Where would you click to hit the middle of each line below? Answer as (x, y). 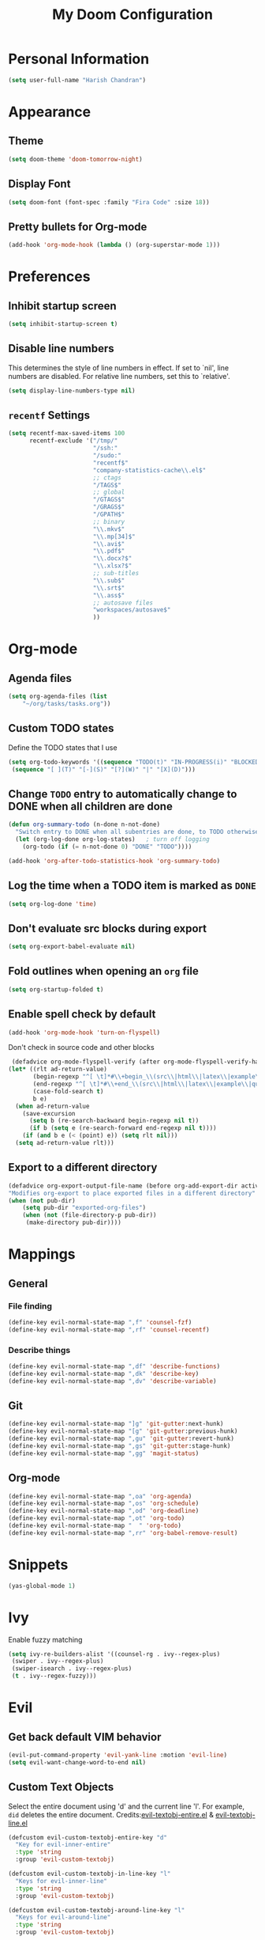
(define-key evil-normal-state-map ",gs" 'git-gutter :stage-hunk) (119, 1446)
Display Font (39, 184)
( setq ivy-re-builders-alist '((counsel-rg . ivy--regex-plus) (114, 1654)
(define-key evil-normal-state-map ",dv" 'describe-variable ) (112, 1381)
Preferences (49, 277)
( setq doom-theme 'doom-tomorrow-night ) (76, 159)
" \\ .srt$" (109, 588)
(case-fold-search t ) (68, 1091)
